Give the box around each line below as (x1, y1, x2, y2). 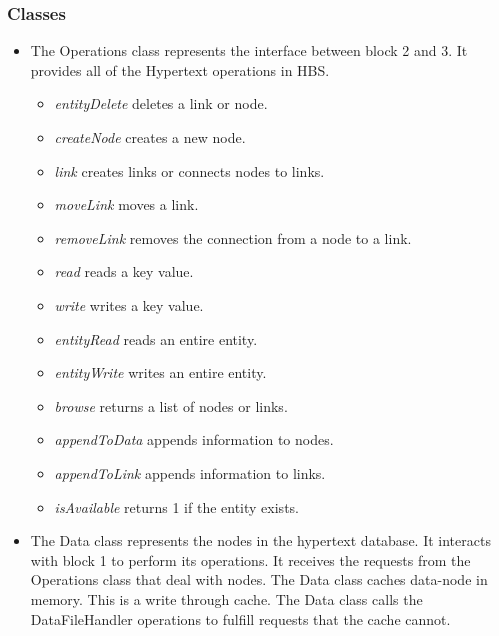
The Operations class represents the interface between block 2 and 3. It (30, 40, 468, 61)
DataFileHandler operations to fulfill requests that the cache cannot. (30, 608, 451, 629)
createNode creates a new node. (54, 127, 246, 147)
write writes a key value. (54, 294, 204, 315)
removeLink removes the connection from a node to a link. (54, 227, 412, 248)
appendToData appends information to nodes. (54, 429, 334, 450)
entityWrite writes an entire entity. (54, 362, 267, 383)
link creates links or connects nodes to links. (54, 160, 325, 181)
